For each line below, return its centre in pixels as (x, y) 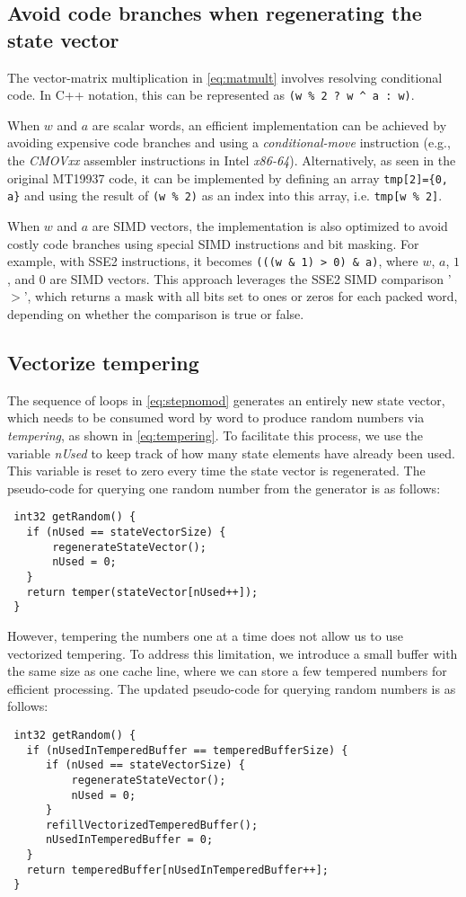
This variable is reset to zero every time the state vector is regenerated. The (216, 471)
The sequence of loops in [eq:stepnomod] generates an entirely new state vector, (226, 400)
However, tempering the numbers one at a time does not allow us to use (205, 635)
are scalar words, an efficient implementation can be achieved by (269, 124)
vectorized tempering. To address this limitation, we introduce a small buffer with (233, 653)
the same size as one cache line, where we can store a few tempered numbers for (227, 671)
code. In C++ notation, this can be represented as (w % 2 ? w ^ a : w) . (211, 95)
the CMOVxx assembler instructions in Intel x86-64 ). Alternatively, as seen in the (232, 160)
